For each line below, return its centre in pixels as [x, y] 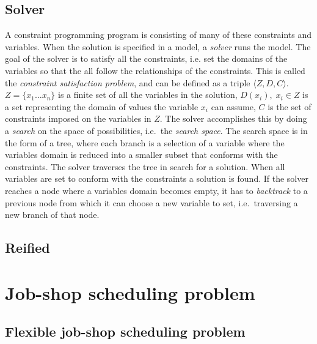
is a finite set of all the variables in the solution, [148, 95]
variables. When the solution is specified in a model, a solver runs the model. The [158, 46]
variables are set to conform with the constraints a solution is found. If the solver [157, 178]
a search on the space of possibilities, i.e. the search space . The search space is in [156, 130]
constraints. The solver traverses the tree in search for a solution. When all [145, 166]
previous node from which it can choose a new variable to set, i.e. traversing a [151, 202]
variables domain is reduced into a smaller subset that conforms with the [141, 155]
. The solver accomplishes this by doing [233, 118]
